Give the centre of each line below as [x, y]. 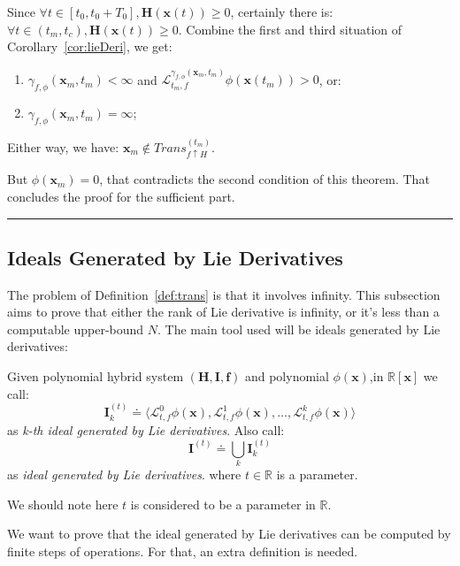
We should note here [63, 504]
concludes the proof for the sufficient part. [121, 196]
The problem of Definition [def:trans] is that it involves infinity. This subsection [224, 294]
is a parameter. [317, 474]
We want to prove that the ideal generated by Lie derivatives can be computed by [229, 534]
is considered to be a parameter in [223, 504]
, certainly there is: [282, 11]
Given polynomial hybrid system [96, 376]
